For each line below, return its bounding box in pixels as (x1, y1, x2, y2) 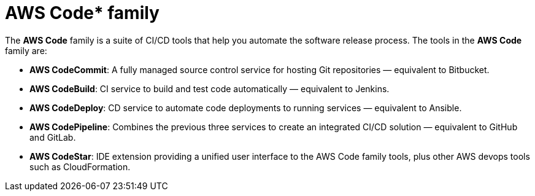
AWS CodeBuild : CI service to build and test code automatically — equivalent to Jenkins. (29, 83, 390, 94)
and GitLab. (29, 131, 76, 143)
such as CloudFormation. (29, 161, 131, 172)
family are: (5, 45, 47, 56)
